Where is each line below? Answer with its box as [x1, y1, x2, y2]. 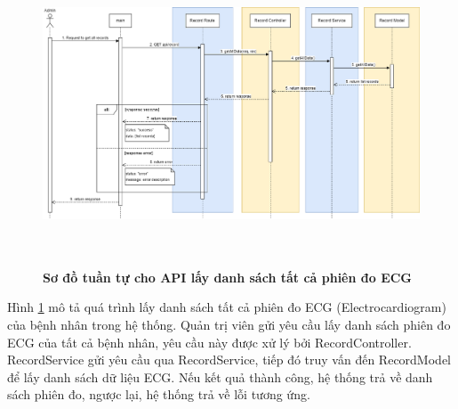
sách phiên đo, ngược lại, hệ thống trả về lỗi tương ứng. [7, 385, 310, 404]
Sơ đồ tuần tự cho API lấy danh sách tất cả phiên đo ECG [43, 267, 413, 286]
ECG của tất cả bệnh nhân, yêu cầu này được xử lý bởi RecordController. [7, 332, 412, 351]
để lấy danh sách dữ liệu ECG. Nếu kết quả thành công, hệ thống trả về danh [7, 367, 433, 386]
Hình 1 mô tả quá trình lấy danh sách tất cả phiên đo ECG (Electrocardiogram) [7, 298, 446, 316]
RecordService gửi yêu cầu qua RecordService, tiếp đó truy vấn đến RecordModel [7, 350, 451, 369]
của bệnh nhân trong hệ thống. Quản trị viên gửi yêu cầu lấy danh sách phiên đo [7, 315, 451, 333]
